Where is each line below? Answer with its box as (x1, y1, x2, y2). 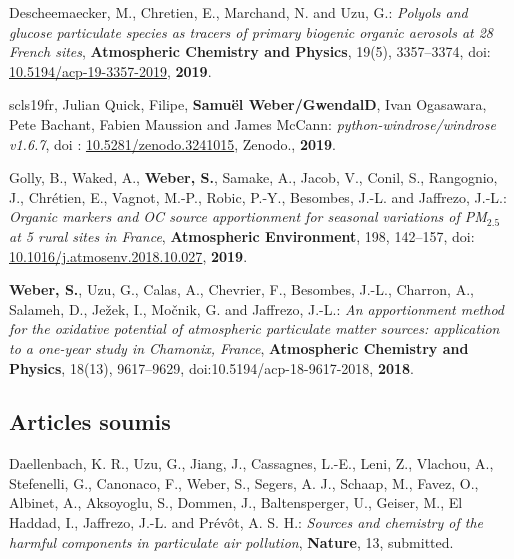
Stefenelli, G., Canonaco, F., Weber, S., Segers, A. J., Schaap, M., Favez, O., (9, 472, 479, 493)
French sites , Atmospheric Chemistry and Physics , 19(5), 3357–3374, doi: (9, 41, 491, 62)
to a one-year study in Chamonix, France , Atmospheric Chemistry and (9, 337, 469, 358)
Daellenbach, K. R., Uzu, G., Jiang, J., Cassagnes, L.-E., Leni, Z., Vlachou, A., (9, 453, 494, 474)
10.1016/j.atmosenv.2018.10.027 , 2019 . (9, 245, 248, 266)
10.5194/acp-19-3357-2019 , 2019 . (9, 60, 212, 81)
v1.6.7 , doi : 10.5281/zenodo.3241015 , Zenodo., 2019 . (9, 133, 336, 154)
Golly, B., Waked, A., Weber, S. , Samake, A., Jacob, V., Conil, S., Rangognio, (9, 167, 498, 188)
